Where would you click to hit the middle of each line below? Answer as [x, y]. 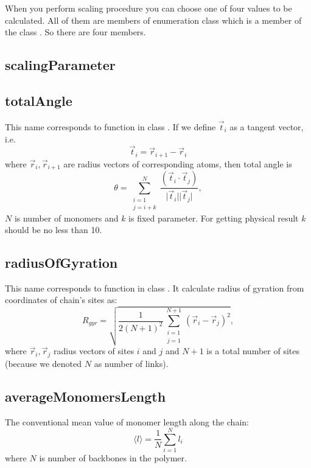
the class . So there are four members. [75, 32]
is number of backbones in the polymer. [113, 458]
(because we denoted [44, 363]
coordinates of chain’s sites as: [61, 300]
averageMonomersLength [86, 396]
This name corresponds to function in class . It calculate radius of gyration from [155, 288]
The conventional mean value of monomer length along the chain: [127, 421]
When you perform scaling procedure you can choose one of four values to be [149, 8]
